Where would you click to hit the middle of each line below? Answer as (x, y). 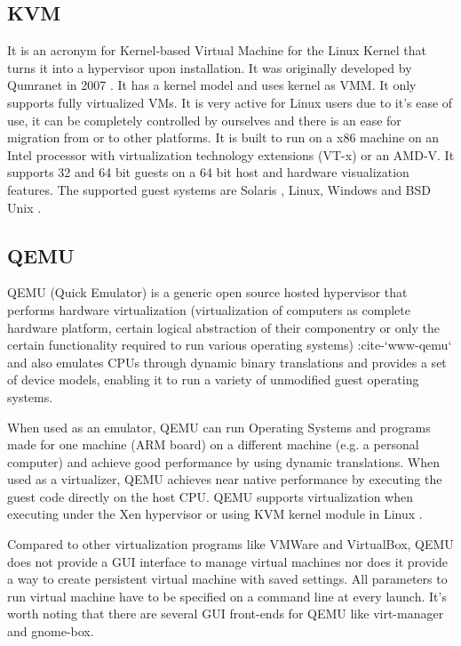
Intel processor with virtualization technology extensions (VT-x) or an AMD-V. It (231, 154)
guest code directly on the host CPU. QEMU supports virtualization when (211, 496)
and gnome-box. (51, 631)
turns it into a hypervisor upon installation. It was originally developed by (210, 67)
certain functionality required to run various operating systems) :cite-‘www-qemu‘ (230, 345)
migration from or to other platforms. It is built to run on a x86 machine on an (223, 137)
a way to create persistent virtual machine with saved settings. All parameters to (227, 579)
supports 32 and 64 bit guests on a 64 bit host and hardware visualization (208, 172)
